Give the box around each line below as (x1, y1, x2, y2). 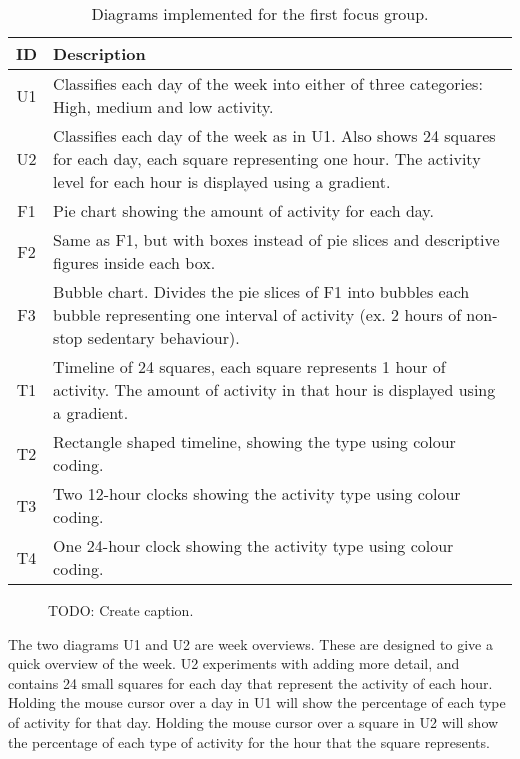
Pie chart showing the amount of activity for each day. (53, 199, 434, 222)
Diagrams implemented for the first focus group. (91, 2, 429, 25)
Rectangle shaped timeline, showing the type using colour (53, 430, 456, 453)
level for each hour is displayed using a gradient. (53, 170, 391, 193)
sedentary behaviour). (87, 326, 240, 349)
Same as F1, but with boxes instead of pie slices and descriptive (53, 228, 500, 251)
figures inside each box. (53, 251, 216, 274)
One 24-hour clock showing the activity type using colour (53, 534, 454, 557)
